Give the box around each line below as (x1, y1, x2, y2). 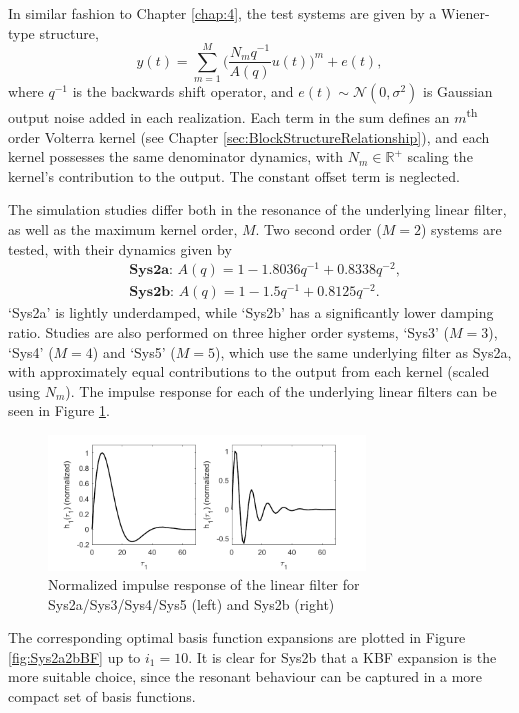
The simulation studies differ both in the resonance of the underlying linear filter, (8, 199, 507, 220)
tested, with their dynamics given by (8, 238, 232, 259)
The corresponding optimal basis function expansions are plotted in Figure (8, 627, 466, 648)
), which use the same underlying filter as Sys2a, (215, 341, 512, 362)
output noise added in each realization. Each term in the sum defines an (8, 106, 450, 127)
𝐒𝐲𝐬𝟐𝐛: (129, 285, 175, 300)
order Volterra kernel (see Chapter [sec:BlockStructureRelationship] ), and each (8, 126, 490, 147)
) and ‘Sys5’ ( (92, 341, 176, 362)
